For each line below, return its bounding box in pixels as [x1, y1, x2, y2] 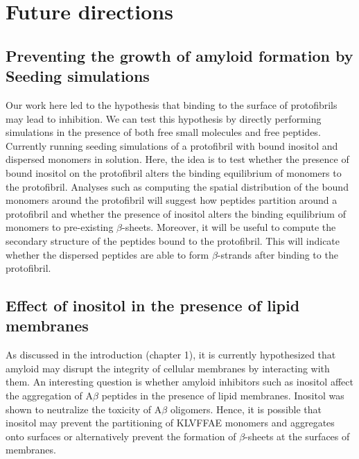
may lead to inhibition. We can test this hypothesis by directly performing [6, 111, 322, 125]
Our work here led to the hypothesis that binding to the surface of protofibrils [6, 97, 338, 112]
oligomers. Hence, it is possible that [170, 401, 322, 416]
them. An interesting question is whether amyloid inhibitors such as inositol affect [6, 374, 353, 389]
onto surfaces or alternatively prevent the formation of [6, 428, 236, 443]
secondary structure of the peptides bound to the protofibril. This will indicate [6, 233, 340, 248]
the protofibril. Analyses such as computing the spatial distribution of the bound [6, 179, 349, 193]
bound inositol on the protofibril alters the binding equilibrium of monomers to [6, 165, 342, 180]
